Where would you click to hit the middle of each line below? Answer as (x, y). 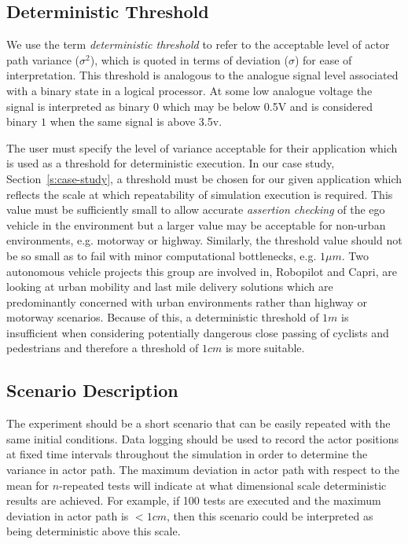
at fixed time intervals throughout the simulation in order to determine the (187, 454)
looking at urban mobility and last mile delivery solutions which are (170, 287)
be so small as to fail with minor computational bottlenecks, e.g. (162, 255)
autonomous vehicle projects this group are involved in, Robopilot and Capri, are (202, 271)
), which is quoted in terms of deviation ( (189, 59)
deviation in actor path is (68, 515)
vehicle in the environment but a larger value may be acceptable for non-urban (196, 224)
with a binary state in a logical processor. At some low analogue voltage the (189, 90)
